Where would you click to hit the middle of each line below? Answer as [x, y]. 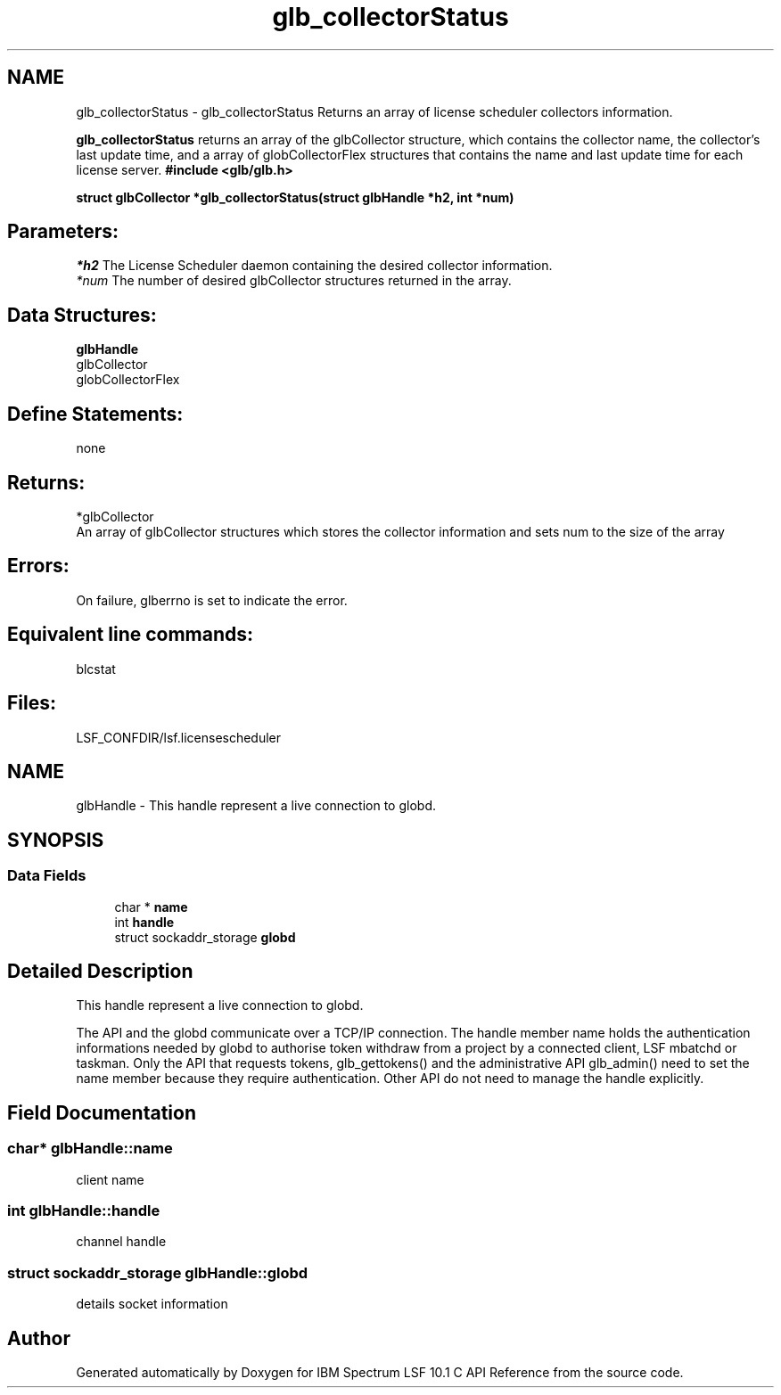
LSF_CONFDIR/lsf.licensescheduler [179, 737]
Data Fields [47, 876]
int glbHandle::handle [84, 1210]
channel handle [121, 1242]
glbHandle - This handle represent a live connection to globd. [256, 806]
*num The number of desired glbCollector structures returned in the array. [294, 281]
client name [110, 1179]
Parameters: [63, 232]
